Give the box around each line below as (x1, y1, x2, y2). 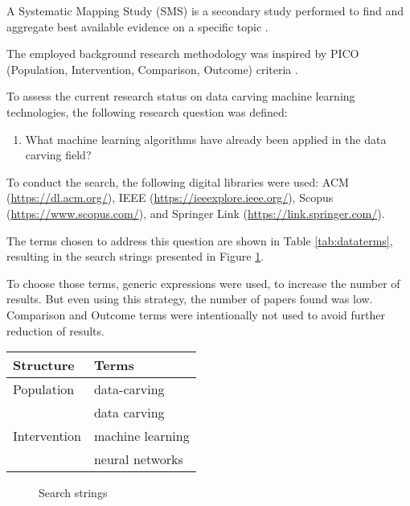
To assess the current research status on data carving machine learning (6, 88, 355, 105)
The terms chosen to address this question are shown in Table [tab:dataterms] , (6, 232, 393, 249)
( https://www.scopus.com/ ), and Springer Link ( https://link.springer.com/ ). (6, 204, 385, 221)
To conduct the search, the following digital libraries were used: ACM (6, 173, 349, 190)
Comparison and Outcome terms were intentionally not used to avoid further (6, 306, 385, 323)
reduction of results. (6, 322, 105, 339)
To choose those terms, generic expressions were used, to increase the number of (6, 274, 400, 291)
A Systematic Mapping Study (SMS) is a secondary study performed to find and (6, 2, 404, 19)
